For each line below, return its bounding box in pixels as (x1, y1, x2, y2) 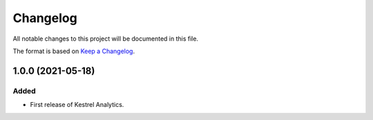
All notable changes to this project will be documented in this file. (12, 34, 199, 43)
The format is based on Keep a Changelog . (12, 47, 135, 55)
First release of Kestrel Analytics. (30, 101, 124, 109)
